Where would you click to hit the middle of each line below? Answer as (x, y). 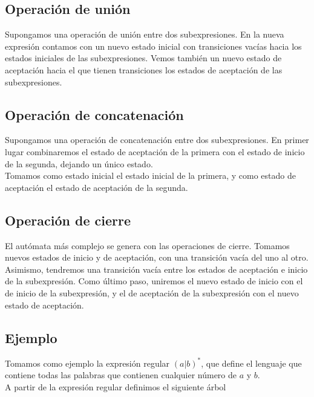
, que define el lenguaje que (251, 363)
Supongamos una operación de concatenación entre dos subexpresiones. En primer (157, 140)
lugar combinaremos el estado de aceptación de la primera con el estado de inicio (155, 151)
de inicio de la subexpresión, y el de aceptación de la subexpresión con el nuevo (152, 292)
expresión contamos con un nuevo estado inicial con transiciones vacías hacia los (153, 46)
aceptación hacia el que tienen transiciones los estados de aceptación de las (144, 69)
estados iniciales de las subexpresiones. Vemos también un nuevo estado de (143, 58)
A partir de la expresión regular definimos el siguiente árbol (116, 387)
